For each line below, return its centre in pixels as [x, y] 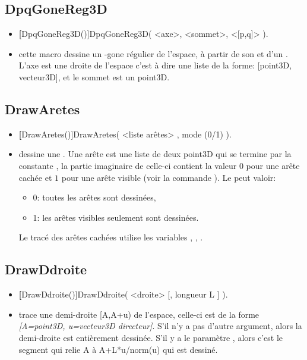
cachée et [35, 177]
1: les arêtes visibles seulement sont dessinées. [116, 217]
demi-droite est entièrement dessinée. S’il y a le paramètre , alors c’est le [151, 337]
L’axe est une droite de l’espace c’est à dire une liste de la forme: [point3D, [155, 65]
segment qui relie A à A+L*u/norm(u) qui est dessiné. [118, 349]
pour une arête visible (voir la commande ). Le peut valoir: [169, 177]
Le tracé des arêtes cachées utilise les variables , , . [111, 237]
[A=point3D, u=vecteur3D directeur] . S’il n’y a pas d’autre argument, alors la [160, 326]
